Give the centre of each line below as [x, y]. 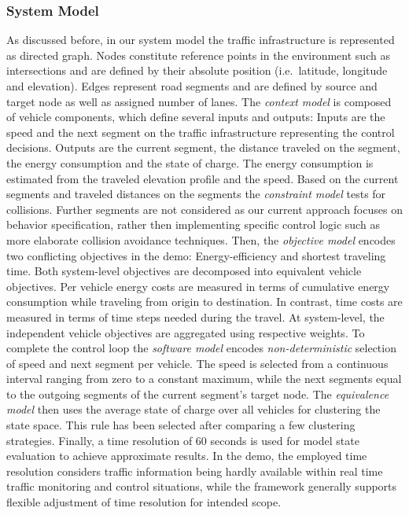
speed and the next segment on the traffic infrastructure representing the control [201, 132]
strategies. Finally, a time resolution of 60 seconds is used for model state [183, 440]
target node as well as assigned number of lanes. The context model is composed [199, 101]
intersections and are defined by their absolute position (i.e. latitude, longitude [197, 70]
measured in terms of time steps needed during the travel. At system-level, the [195, 316]
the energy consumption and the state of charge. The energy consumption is [190, 162]
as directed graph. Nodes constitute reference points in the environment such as [198, 55]
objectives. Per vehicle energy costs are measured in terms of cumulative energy [198, 286]
